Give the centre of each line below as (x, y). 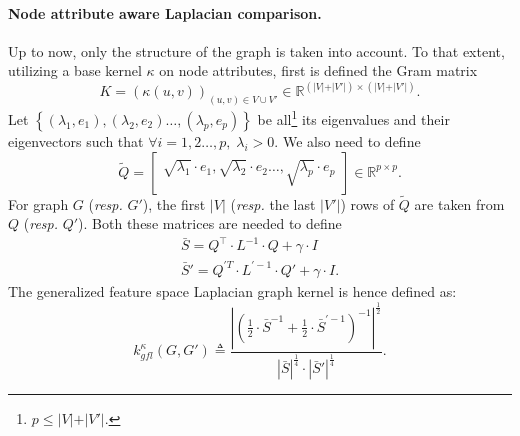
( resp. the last (273, 203)
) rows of (367, 203)
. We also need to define (347, 140)
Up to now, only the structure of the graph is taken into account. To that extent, (256, 50)
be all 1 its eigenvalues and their (353, 117)
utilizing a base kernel (75, 70)
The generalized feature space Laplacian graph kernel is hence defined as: (232, 291)
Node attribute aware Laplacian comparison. (165, 12)
